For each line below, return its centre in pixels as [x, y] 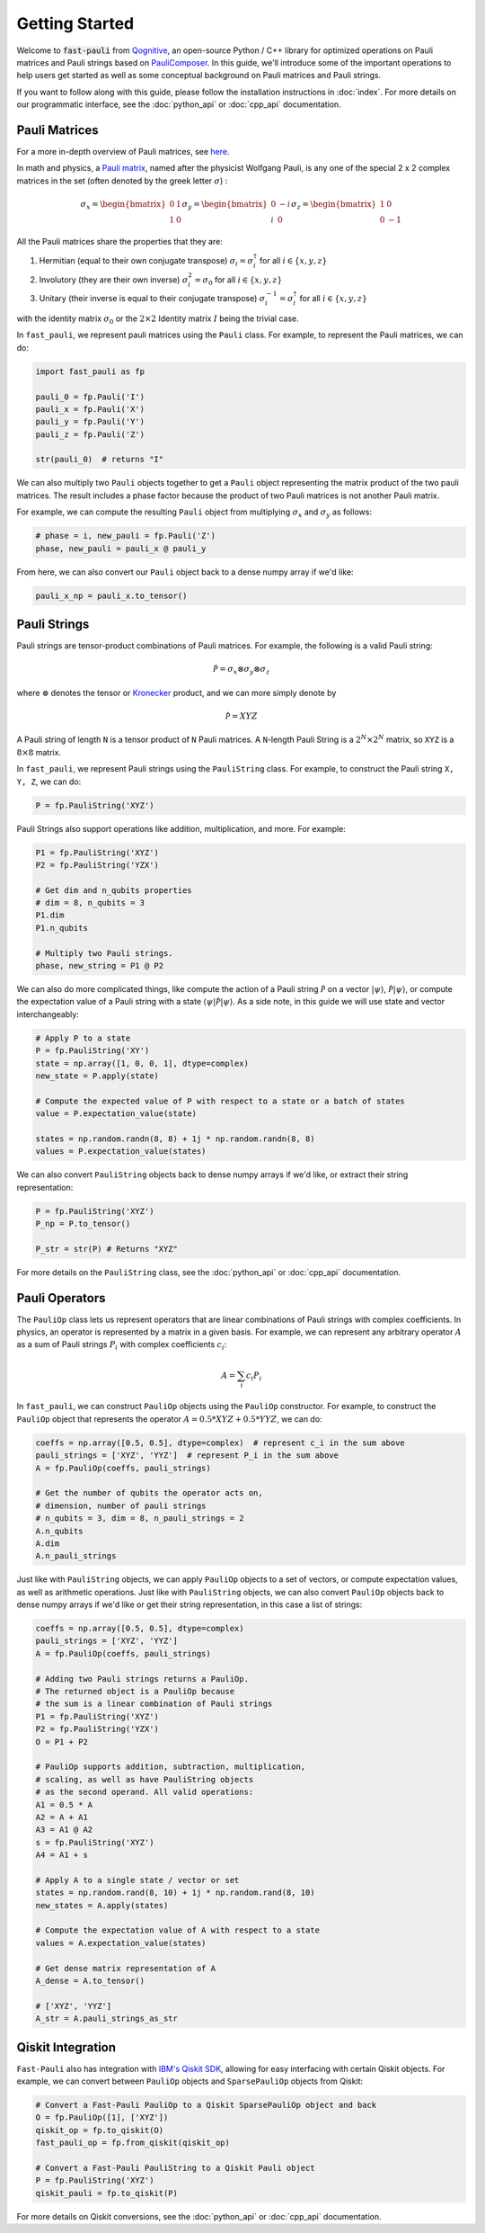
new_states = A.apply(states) [102, 1905]
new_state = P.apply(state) [97, 1076]
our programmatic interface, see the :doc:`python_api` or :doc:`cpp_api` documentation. [179, 104]
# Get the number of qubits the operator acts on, [150, 1493]
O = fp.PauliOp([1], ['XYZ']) [102, 2117]
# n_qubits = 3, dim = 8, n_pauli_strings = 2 [140, 1518]
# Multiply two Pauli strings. [105, 953]
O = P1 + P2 [62, 1742]
